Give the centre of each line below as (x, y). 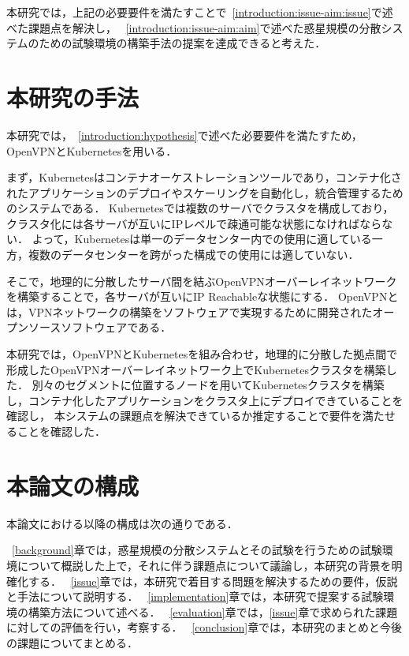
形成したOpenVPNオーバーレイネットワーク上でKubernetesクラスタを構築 (196, 369)
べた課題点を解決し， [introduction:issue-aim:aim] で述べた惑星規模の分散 (194, 27)
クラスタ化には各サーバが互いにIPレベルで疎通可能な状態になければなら (194, 223)
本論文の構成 (73, 485)
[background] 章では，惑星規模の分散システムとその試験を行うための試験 (197, 550)
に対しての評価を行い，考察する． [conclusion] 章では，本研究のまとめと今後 (204, 627)
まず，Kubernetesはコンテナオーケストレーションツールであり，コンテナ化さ (204, 177)
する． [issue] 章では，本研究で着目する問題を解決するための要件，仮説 (213, 581)
